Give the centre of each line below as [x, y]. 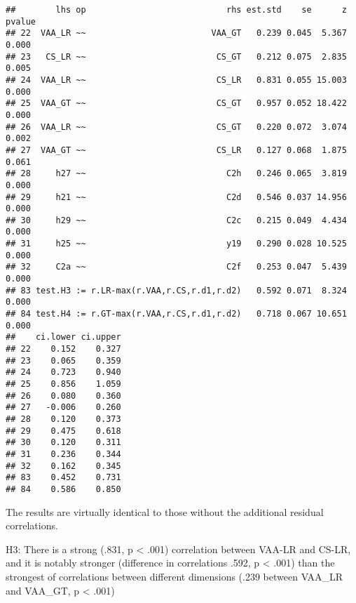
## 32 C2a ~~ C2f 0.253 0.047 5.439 [176, 267]
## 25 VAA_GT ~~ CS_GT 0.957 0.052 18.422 [176, 104]
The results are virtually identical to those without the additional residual [165, 511]
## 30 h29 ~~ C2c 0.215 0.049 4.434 [176, 220]
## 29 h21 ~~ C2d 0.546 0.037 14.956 [176, 197]
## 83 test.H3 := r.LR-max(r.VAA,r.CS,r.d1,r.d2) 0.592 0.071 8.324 [176, 290]
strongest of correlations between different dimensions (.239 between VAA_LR [174, 576]
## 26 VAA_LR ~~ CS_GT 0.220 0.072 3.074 [176, 127]
